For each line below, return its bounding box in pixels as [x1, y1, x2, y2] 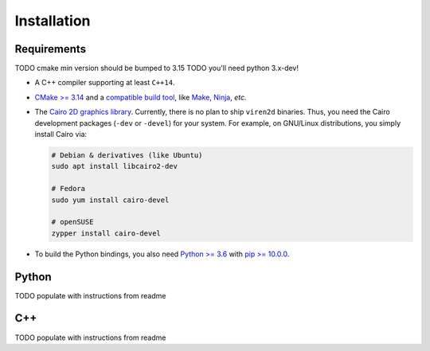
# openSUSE [51, 217, 94, 227]
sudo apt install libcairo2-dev [51, 162, 178, 171]
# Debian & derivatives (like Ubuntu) [51, 151, 203, 159]
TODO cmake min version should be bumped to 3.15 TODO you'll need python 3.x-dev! [14, 64, 299, 73]
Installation [14, 12, 91, 29]
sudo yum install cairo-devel [51, 195, 170, 205]
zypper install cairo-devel [51, 228, 161, 238]
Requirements [14, 42, 87, 56]
